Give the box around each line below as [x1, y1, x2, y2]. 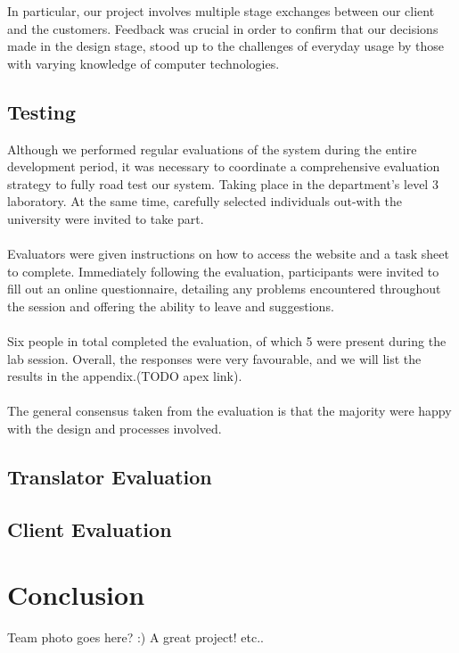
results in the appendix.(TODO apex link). [7, 367, 242, 385]
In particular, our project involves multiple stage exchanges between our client [7, 2, 435, 20]
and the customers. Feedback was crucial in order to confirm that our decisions [7, 19, 439, 37]
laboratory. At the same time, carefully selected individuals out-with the [7, 192, 402, 211]
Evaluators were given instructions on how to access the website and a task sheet [7, 244, 449, 263]
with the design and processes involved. [7, 419, 222, 438]
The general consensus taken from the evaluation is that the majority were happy [7, 401, 452, 420]
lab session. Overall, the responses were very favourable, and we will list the [7, 349, 422, 368]
